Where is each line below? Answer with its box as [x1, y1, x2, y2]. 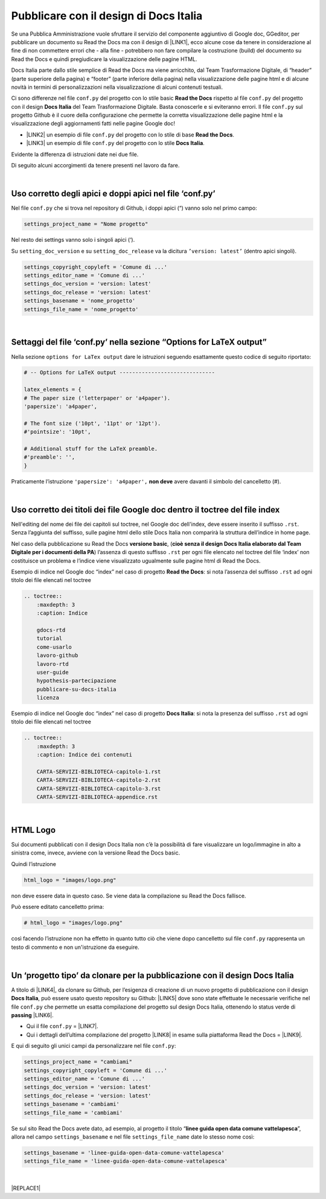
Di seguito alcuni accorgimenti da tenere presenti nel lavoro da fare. [11, 162, 180, 169]
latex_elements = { [24, 386, 81, 393]
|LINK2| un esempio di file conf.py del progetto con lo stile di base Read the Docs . [26, 131, 235, 138]
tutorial [36, 635, 63, 642]
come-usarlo [36, 644, 72, 650]
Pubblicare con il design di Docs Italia [11, 9, 203, 22]
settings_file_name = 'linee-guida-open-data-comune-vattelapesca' [24, 1158, 228, 1165]
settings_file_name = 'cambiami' [24, 1109, 123, 1116]
